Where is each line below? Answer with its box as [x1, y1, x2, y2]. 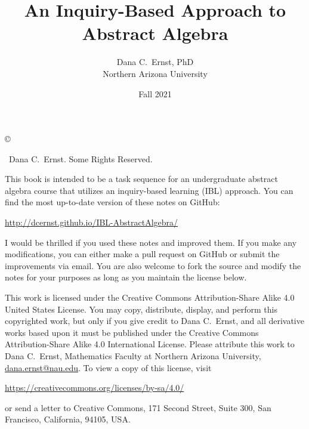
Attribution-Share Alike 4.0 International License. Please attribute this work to [5, 338, 295, 350]
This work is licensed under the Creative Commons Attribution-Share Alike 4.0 [5, 291, 295, 304]
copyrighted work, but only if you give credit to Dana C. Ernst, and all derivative [5, 314, 304, 327]
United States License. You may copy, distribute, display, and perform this [5, 303, 277, 315]
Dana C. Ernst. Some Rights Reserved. [8, 152, 153, 165]
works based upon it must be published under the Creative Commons [5, 326, 259, 338]
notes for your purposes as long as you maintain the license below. [5, 271, 247, 283]
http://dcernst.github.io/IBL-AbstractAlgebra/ [5, 216, 178, 229]
